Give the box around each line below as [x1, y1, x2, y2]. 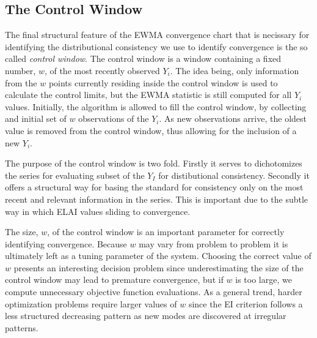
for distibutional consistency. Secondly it [158, 168, 310, 181]
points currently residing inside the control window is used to [48, 76, 278, 89]
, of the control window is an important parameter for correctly [47, 225, 285, 238]
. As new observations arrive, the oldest [159, 112, 307, 125]
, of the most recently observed [44, 64, 160, 77]
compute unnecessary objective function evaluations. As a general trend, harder [5, 285, 302, 298]
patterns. [5, 321, 38, 334]
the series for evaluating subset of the [5, 168, 145, 181]
